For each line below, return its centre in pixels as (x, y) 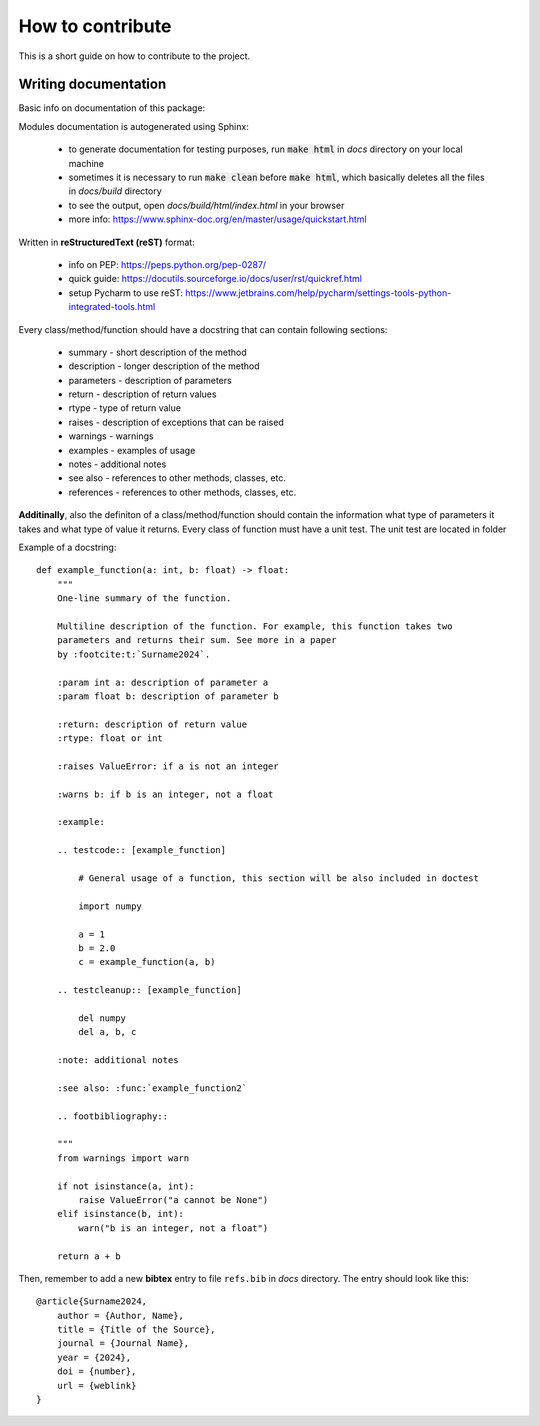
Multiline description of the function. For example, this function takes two (254, 626)
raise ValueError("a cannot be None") (173, 1199)
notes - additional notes (117, 464)
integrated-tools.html (112, 307)
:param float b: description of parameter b (167, 696)
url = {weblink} (96, 1385)
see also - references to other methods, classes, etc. (177, 478)
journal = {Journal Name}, (123, 1343)
